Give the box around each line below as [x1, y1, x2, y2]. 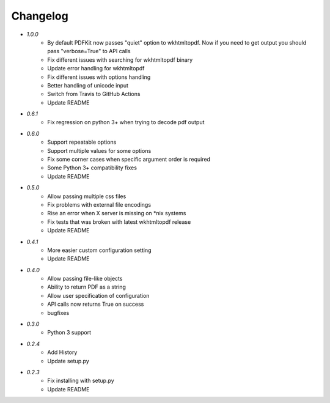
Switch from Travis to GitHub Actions [47, 91, 141, 98]
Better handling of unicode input [47, 81, 128, 89]
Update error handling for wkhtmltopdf [47, 65, 145, 72]
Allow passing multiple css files [47, 193, 127, 200]
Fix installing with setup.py [47, 377, 114, 385]
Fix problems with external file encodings [47, 201, 152, 208]
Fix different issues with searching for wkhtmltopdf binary [47, 56, 193, 64]
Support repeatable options [47, 138, 117, 146]
